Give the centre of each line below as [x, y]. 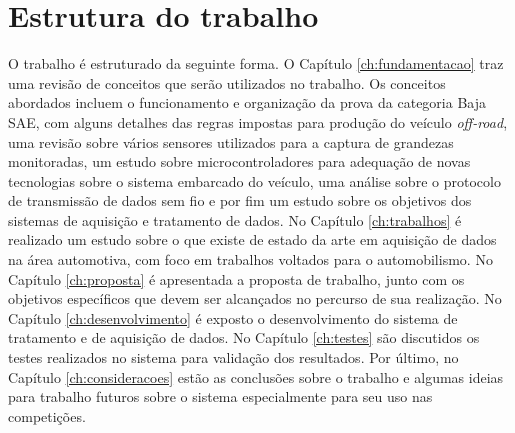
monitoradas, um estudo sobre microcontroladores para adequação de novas [239, 161]
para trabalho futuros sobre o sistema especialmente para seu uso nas [220, 396]
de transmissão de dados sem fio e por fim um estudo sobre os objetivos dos [240, 200]
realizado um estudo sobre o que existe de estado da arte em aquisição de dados [252, 239]
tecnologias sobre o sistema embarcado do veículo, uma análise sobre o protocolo [254, 180]
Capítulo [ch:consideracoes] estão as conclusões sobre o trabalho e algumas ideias [256, 376]
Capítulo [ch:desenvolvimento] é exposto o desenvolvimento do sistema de [233, 317]
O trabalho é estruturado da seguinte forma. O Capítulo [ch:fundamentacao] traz [256, 63]
